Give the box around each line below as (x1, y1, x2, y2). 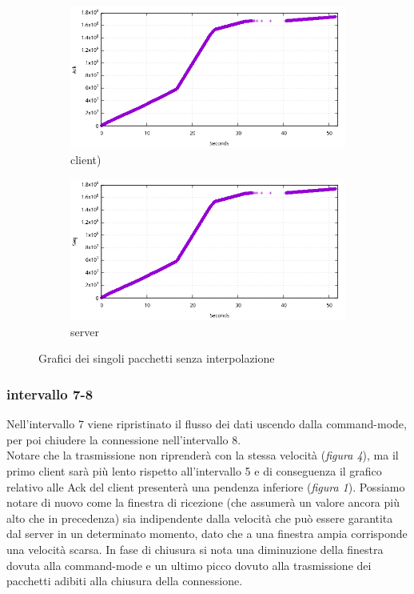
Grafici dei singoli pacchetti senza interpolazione (38, 350, 275, 367)
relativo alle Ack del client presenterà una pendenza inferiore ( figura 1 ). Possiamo (6, 478, 405, 495)
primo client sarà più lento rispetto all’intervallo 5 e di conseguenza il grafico (6, 463, 382, 480)
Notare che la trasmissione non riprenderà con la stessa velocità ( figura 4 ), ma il (6, 447, 399, 464)
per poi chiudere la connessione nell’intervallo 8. (6, 431, 241, 448)
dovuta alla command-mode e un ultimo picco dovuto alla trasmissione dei (6, 556, 372, 573)
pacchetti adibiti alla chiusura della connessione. (6, 572, 243, 589)
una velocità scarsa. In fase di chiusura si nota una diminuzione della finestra (6, 541, 384, 558)
